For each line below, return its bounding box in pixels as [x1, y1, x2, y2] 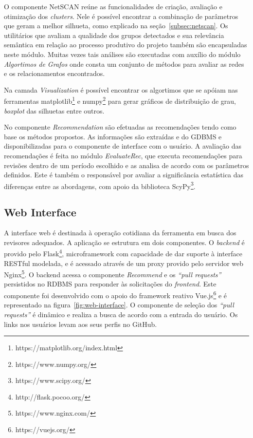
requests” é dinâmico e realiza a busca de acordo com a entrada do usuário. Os [4, 309, 238, 319]
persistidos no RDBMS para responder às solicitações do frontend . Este [4, 279, 217, 289]
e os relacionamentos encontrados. [4, 68, 105, 78]
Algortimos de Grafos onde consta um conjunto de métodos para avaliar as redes [4, 58, 244, 69]
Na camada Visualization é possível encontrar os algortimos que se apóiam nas [4, 84, 238, 95]
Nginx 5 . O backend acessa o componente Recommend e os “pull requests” [4, 268, 221, 279]
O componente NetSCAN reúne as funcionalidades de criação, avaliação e [4, 1, 222, 11]
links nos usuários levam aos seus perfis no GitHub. [4, 319, 157, 329]
